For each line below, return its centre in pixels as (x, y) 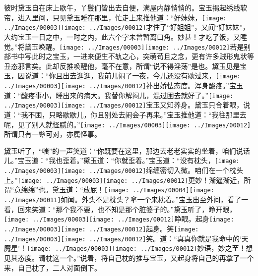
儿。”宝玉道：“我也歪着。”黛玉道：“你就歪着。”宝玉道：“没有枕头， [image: (122, 160)
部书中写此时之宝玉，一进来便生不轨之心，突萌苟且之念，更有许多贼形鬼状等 (129, 56)
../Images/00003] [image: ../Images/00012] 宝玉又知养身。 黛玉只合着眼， (124, 105)
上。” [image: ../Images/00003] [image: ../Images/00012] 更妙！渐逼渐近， (124, 180)
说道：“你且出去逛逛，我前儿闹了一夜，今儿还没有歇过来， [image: (132, 76)
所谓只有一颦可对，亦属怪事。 (53, 134)
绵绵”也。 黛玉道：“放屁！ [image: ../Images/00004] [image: (118, 190)
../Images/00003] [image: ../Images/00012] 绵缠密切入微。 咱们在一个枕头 (124, 170)
